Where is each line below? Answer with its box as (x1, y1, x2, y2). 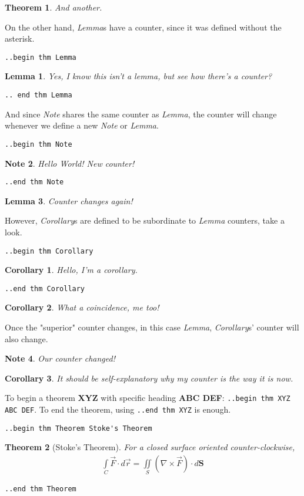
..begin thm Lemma (5, 53, 76, 62)
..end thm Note (5, 178, 64, 187)
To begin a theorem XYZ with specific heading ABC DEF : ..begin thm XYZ (5, 392, 290, 404)
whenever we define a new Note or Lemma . (5, 119, 159, 131)
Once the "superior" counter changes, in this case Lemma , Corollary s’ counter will (5, 321, 299, 333)
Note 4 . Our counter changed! (5, 352, 115, 365)
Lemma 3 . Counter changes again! (5, 194, 133, 207)
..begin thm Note (5, 140, 72, 149)
